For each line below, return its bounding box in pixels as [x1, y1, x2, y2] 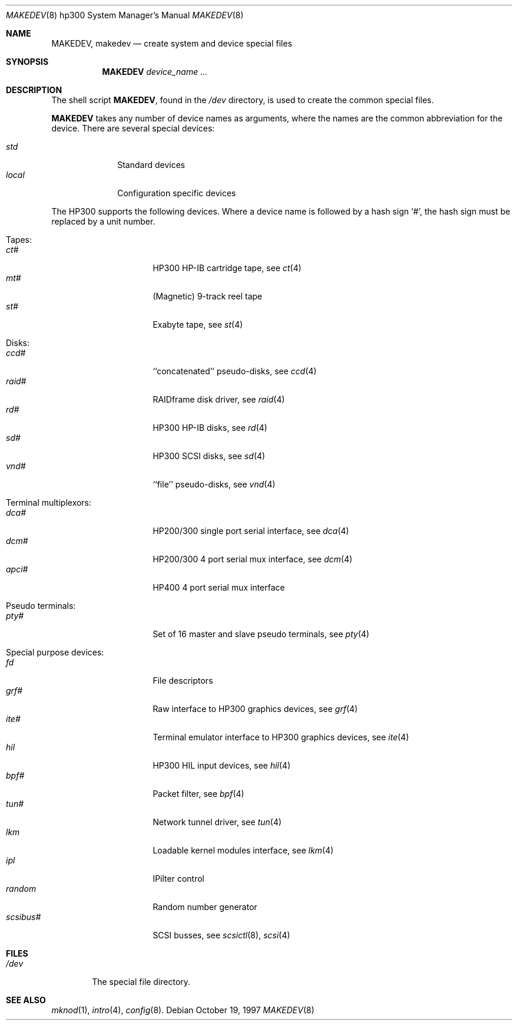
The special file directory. [92, 977, 191, 987]
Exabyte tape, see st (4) [153, 319, 243, 329]
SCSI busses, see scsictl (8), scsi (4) [153, 930, 290, 940]
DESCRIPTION [6, 85, 62, 95]
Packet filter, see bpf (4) [153, 789, 244, 799]
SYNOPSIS [6, 57, 49, 67]
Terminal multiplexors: [6, 497, 92, 507]
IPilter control [153, 874, 204, 884]
